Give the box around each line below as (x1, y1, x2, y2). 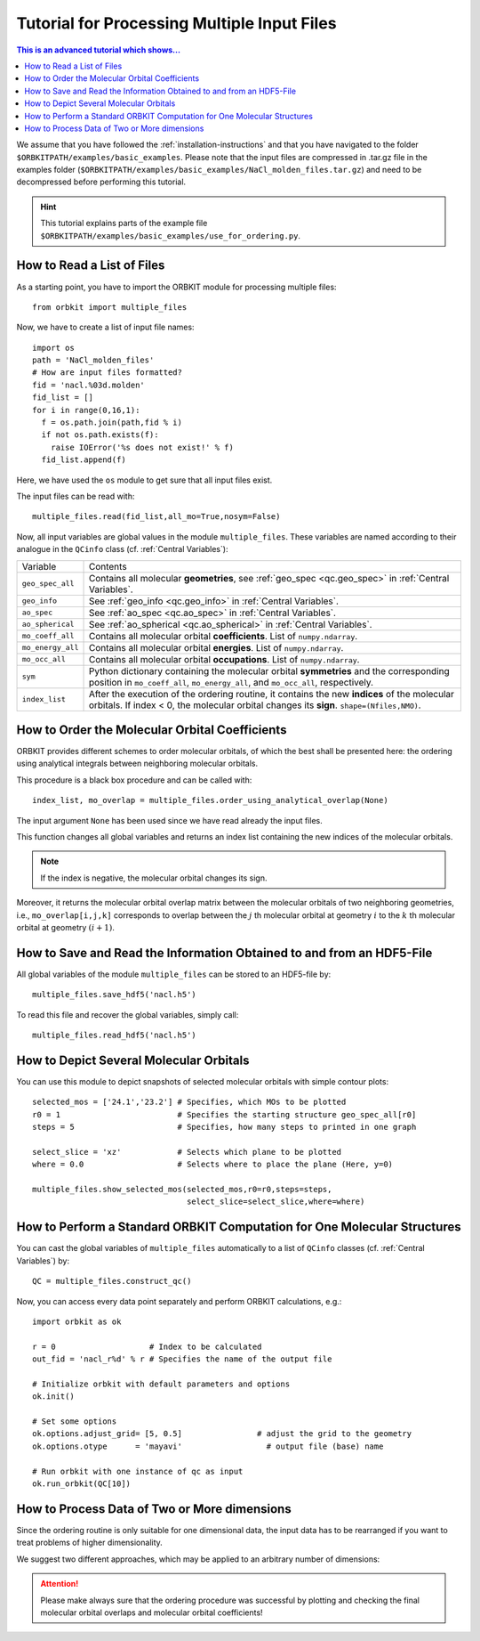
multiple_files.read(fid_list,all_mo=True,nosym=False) (32, 512, 281, 522)
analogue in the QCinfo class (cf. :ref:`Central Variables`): (16, 544, 228, 555)
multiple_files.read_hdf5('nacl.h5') (32, 1030, 197, 1041)
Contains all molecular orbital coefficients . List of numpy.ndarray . (88, 630, 358, 642)
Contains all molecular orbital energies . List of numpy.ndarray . (88, 641, 344, 654)
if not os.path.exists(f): (41, 430, 159, 440)
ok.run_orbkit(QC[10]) (32, 1479, 132, 1489)
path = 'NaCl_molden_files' (32, 355, 155, 365)
